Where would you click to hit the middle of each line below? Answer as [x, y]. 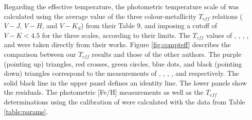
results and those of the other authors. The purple [167, 54]
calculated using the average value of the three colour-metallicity [100, 16]
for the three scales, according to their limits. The [116, 35]
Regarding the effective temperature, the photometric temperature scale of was [122, 6]
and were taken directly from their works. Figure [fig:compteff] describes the [117, 44]
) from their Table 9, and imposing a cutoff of [149, 26]
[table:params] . [26, 111]
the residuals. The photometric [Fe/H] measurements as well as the [104, 92]
